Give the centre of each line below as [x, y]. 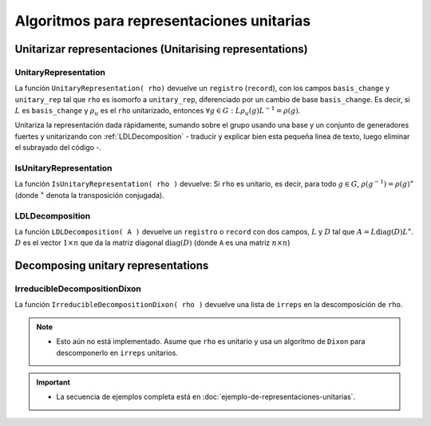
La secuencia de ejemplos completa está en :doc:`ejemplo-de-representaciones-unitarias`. [206, 397]
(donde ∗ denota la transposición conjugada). [90, 195]
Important [53, 382]
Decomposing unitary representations [112, 266]
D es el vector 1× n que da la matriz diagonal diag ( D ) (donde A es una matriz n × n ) [152, 243]
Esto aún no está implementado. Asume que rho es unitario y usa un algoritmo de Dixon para [211, 341]
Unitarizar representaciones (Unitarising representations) [161, 49]
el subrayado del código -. [58, 148]
